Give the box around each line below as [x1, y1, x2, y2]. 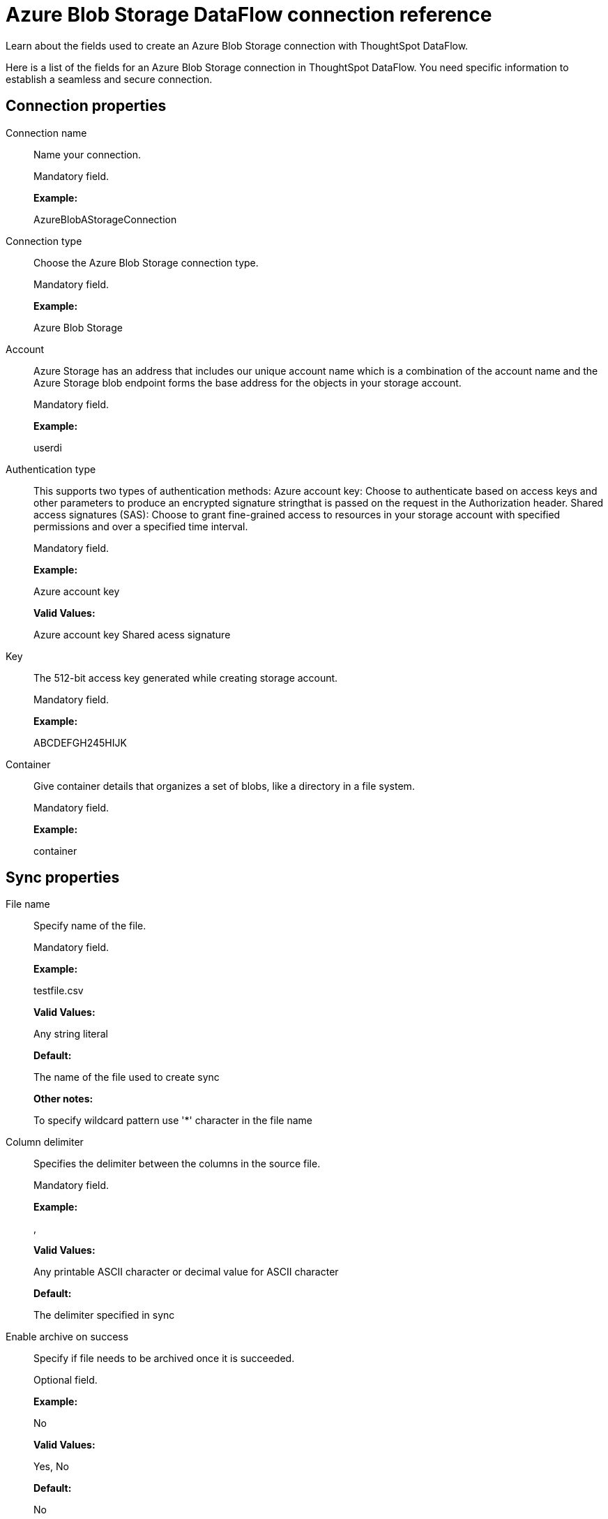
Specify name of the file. [33, 920, 146, 932]
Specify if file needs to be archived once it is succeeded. [33, 1352, 295, 1365]
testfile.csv [33, 985, 84, 997]
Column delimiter [6, 1136, 84, 1148]
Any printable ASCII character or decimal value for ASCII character [33, 1266, 339, 1278]
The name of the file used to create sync [33, 1071, 220, 1084]
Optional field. [33, 1374, 98, 1386]
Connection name [6, 126, 87, 139]
